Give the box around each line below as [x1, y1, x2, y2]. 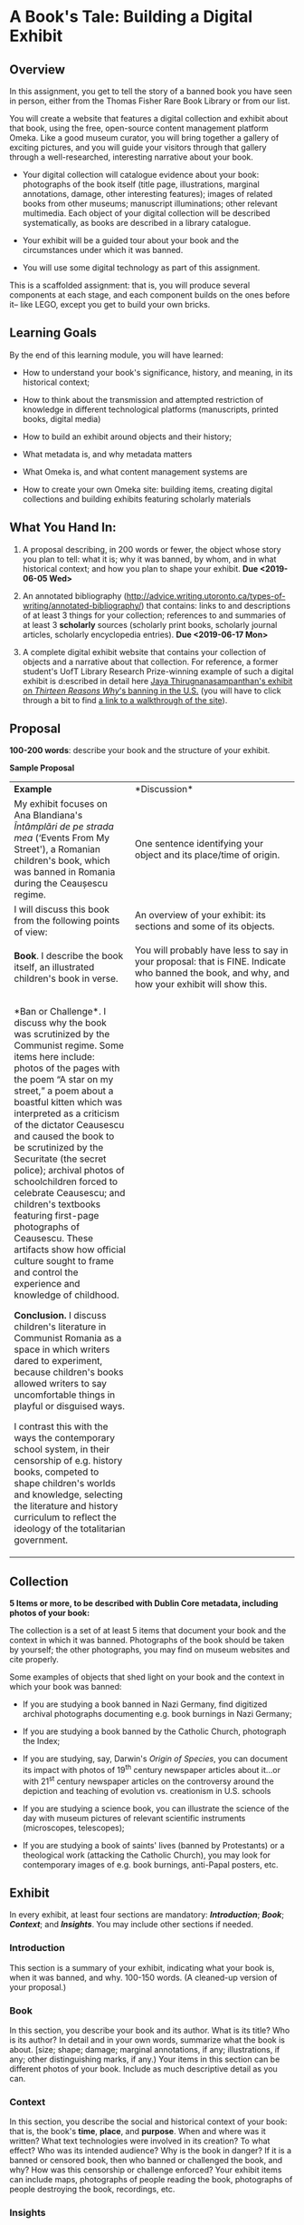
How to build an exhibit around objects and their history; [22, 431, 233, 442]
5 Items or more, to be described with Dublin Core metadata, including [9, 1598, 279, 1609]
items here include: [14, 1051, 95, 1063]
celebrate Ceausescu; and [14, 1187, 126, 1200]
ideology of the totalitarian [14, 1523, 126, 1535]
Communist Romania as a [14, 1332, 122, 1345]
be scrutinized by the [14, 1142, 104, 1154]
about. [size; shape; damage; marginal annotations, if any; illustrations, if [9, 2044, 280, 2054]
